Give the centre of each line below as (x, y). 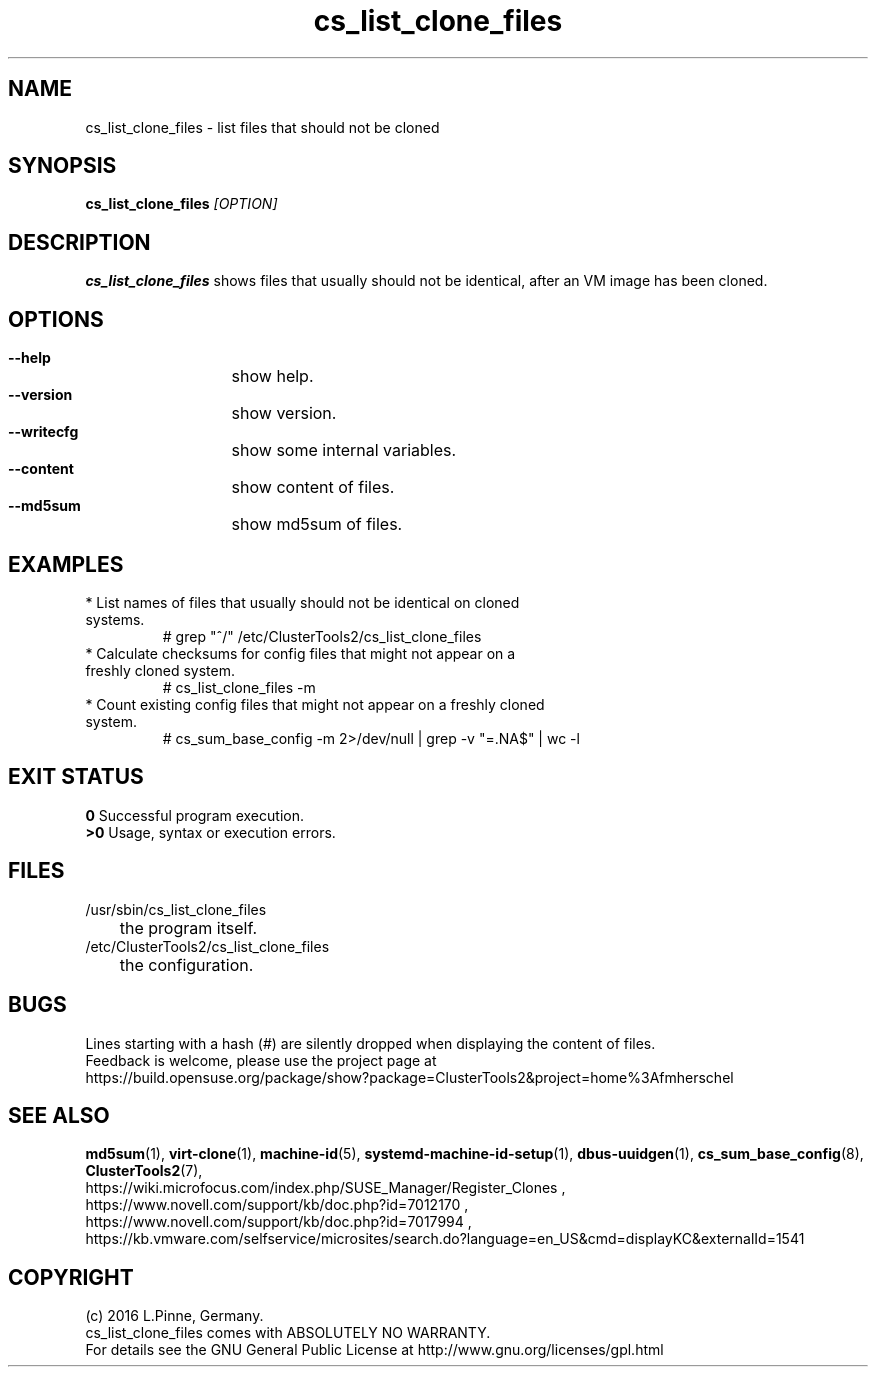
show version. (284, 413)
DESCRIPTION (79, 242)
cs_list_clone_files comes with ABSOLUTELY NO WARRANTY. (288, 1333)
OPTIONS (56, 319)
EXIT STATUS (76, 777)
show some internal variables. (344, 450)
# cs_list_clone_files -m (239, 687)
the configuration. (186, 964)
